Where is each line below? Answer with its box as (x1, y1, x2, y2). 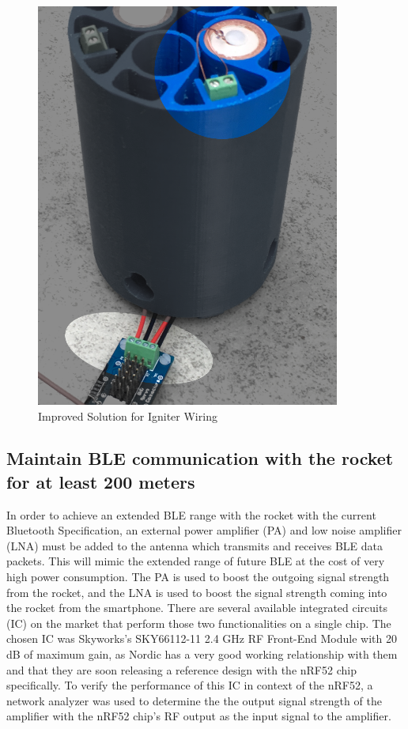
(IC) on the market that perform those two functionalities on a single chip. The (6, 614, 391, 631)
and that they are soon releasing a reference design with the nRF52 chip (6, 661, 357, 678)
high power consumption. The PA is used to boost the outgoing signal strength (6, 568, 390, 585)
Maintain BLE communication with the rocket (6, 446, 394, 470)
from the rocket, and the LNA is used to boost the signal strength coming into (6, 584, 387, 600)
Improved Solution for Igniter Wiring (38, 407, 217, 424)
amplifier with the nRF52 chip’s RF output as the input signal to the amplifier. (6, 708, 391, 724)
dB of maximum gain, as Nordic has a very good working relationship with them (6, 646, 398, 663)
